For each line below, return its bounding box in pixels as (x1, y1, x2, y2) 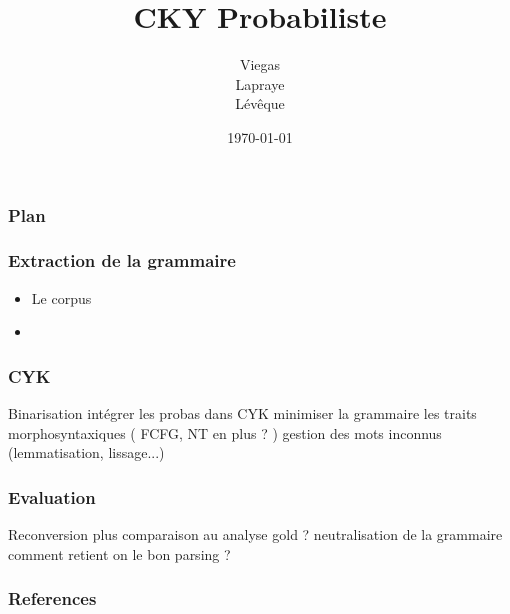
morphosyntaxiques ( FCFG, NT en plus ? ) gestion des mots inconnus (8, 422, 442, 443)
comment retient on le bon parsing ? (8, 543, 231, 564)
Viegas (239, 54, 281, 75)
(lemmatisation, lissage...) (8, 442, 165, 463)
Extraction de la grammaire (8, 248, 236, 273)
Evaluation (8, 484, 96, 509)
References (8, 586, 97, 611)
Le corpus (31, 287, 92, 308)
